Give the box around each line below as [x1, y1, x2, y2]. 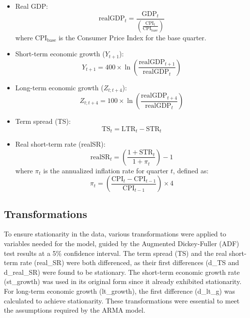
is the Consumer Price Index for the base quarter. [58, 32, 206, 42]
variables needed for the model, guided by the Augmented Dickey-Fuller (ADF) [4, 238, 239, 249]
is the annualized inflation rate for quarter [43, 165, 169, 175]
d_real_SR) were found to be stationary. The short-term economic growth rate [4, 267, 240, 277]
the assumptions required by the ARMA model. [4, 305, 145, 315]
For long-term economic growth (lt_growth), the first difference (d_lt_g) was [4, 286, 235, 296]
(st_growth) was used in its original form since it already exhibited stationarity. [4, 276, 242, 286]
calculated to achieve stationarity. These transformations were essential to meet [4, 295, 240, 305]
